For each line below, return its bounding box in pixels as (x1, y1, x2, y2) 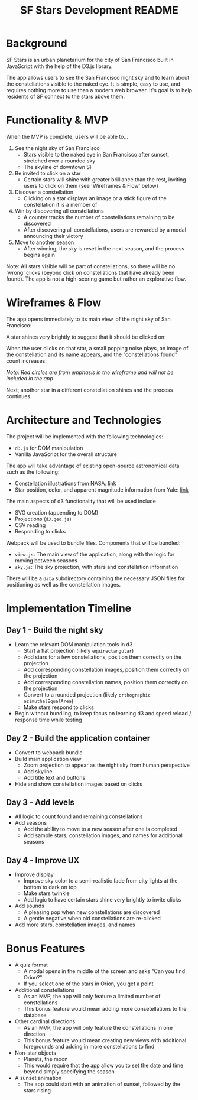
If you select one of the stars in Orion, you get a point (23, 980, 154, 987)
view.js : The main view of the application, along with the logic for (14, 551, 175, 558)
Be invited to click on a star (14, 170, 81, 177)
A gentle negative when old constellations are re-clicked (23, 915, 161, 922)
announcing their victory (23, 232, 84, 239)
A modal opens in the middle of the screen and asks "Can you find (23, 968, 185, 975)
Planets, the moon (23, 1056, 68, 1063)
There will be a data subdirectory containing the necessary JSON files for (6, 574, 185, 582)
